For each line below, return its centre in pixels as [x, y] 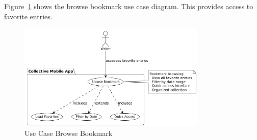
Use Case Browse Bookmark [69, 133]
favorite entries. [28, 16]
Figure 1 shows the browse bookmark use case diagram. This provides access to [129, 6]
